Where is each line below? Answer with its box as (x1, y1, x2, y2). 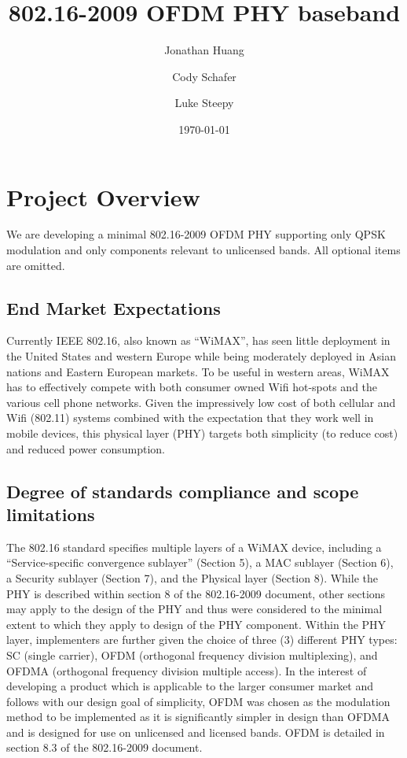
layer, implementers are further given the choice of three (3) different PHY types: (6, 631, 398, 648)
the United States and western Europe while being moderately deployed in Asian (6, 348, 397, 364)
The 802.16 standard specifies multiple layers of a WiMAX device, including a (6, 538, 382, 555)
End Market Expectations (6, 295, 221, 320)
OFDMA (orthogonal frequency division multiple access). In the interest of (6, 662, 367, 679)
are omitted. (6, 257, 65, 273)
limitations (6, 501, 95, 526)
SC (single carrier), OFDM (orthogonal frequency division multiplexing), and (6, 646, 378, 663)
